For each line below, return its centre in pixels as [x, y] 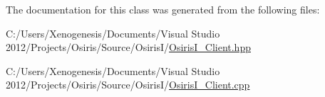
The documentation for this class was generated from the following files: [163, 9]
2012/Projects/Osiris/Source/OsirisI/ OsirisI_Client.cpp [128, 85]
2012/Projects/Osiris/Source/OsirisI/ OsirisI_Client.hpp [128, 47]
